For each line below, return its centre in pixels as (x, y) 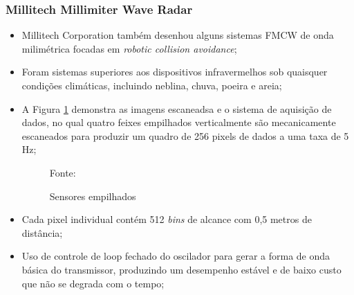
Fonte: (63, 172)
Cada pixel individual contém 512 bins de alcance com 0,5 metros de (167, 219)
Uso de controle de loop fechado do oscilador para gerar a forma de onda (176, 256)
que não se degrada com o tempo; (93, 283)
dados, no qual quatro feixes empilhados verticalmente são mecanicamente (179, 122)
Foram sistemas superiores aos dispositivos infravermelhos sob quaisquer (175, 72)
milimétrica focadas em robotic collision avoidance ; (129, 48)
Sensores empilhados (93, 196)
